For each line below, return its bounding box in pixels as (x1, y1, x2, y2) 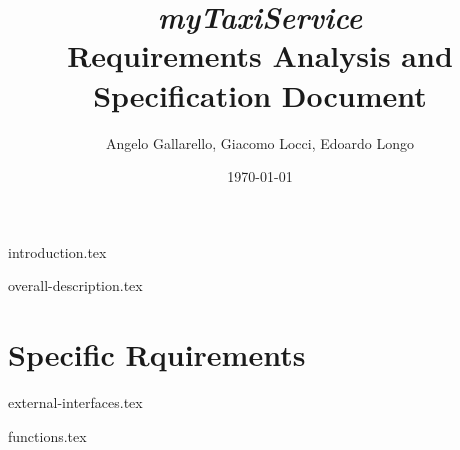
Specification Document (93, 74, 427, 115)
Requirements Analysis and (67, 35, 453, 76)
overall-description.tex (8, 275, 143, 296)
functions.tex (8, 425, 87, 446)
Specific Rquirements (8, 334, 306, 375)
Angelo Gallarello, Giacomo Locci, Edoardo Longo (105, 132, 415, 153)
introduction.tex (8, 241, 107, 262)
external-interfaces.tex (8, 392, 143, 412)
